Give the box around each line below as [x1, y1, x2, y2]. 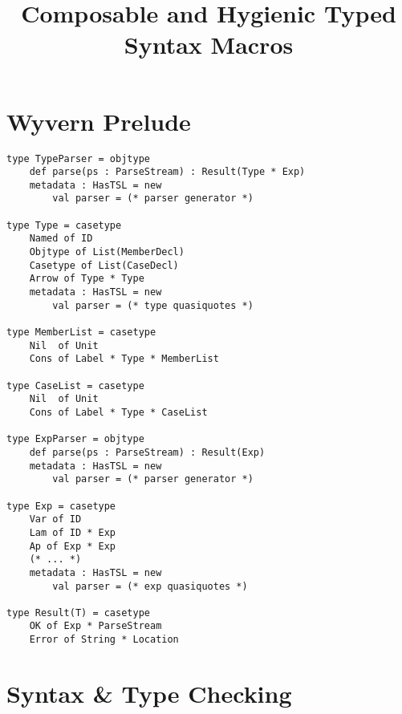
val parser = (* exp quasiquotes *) [52, 580, 248, 592]
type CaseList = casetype [6, 379, 144, 391]
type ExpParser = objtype [6, 433, 144, 445]
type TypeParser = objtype [6, 152, 150, 164]
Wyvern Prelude [6, 104, 191, 137]
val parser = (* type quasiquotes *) [52, 299, 254, 311]
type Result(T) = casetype [6, 606, 150, 619]
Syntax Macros [124, 28, 294, 61]
